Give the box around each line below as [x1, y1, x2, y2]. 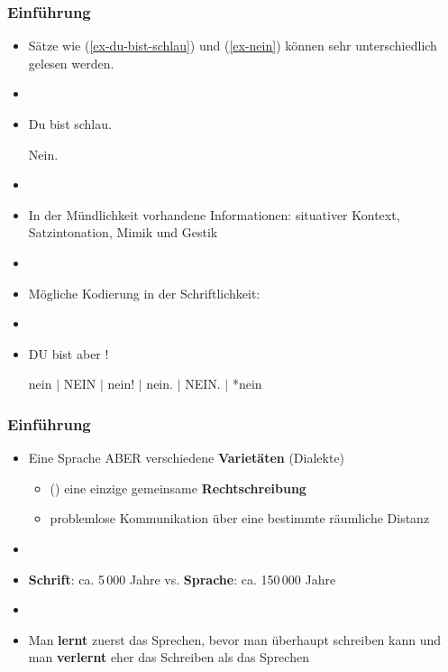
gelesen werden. [28, 53, 114, 72]
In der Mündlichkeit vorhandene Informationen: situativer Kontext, [28, 205, 400, 224]
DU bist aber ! [28, 344, 109, 363]
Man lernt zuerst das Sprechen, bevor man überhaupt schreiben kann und [28, 630, 442, 649]
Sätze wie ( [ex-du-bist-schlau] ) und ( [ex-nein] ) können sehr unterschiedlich [28, 36, 437, 55]
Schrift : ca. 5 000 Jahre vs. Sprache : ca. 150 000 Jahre [28, 569, 336, 588]
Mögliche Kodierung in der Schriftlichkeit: [28, 283, 261, 302]
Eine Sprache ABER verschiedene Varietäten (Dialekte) [28, 448, 345, 467]
